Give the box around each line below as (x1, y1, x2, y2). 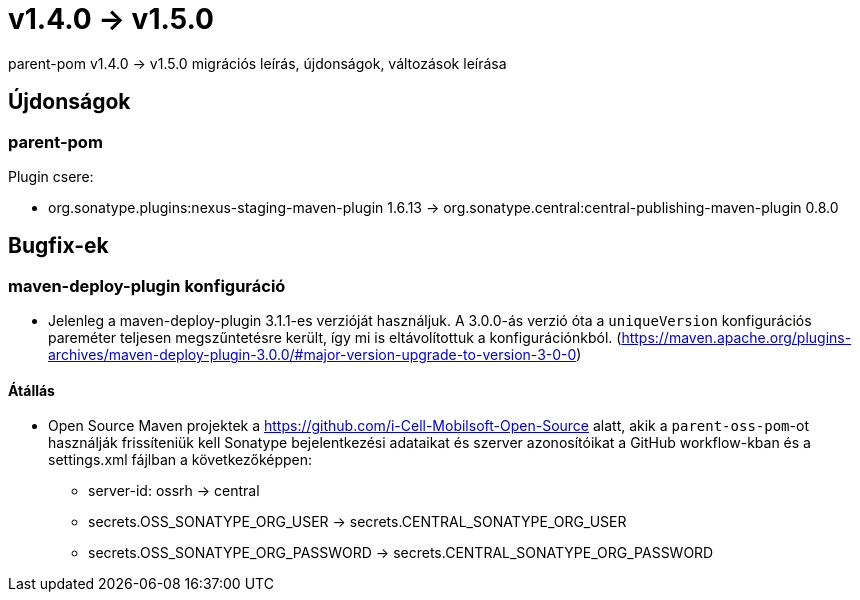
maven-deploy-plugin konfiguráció (8, 275, 286, 296)
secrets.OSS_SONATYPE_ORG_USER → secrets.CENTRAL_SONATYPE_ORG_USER (88, 513, 627, 531)
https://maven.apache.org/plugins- (621, 329, 852, 347)
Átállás (8, 381, 55, 399)
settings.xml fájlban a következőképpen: (48, 451, 313, 469)
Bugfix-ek (8, 233, 109, 259)
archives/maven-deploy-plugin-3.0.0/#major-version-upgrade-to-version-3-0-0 (48, 346, 577, 364)
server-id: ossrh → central (88, 482, 260, 500)
